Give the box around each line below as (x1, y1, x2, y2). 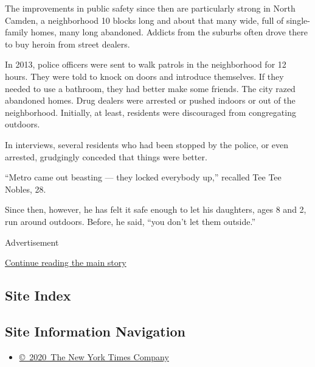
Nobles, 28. (5, 182, 46, 195)
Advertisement (5, 235, 59, 248)
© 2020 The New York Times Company (19, 350, 169, 363)
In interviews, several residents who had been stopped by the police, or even (5, 138, 289, 151)
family (5, 26, 29, 38)
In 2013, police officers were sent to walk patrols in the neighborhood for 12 (5, 58, 286, 71)
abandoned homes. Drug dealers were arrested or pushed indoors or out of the (5, 94, 296, 107)
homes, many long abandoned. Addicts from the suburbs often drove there (30, 26, 308, 38)
